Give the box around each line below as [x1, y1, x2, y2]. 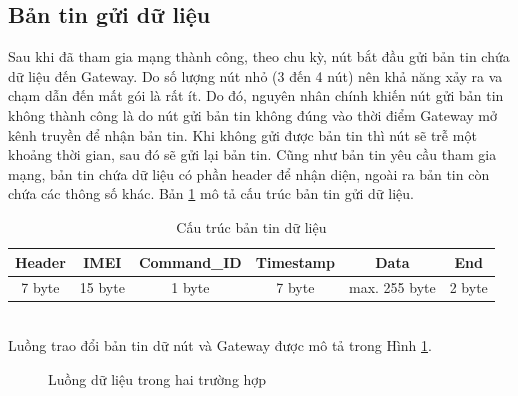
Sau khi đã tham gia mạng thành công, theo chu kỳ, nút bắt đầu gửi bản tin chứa [8, 46, 510, 67]
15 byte [79, 277, 125, 298]
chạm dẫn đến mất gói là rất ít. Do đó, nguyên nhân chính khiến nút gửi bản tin [8, 85, 504, 106]
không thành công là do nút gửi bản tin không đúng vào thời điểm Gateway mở [8, 104, 497, 125]
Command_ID [138, 251, 242, 272]
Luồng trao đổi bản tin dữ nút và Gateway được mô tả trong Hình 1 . [8, 335, 432, 356]
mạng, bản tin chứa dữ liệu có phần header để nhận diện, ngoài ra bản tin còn [8, 163, 490, 184]
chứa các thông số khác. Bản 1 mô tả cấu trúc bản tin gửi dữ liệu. [8, 183, 414, 204]
